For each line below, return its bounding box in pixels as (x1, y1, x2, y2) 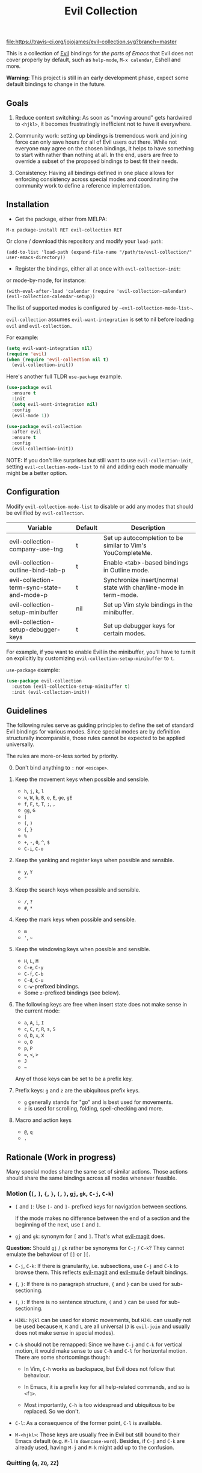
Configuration (6, 487, 60, 497)
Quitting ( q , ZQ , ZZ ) (6, 1459, 59, 1468)
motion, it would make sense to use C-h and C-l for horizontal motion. (14, 1347, 188, 1355)
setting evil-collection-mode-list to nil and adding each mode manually (6, 463, 188, 470)
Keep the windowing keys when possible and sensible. (14, 946, 151, 953)
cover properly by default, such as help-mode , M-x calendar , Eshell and (6, 56, 181, 64)
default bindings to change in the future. (6, 81, 106, 88)
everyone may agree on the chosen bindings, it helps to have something (14, 145, 194, 152)
